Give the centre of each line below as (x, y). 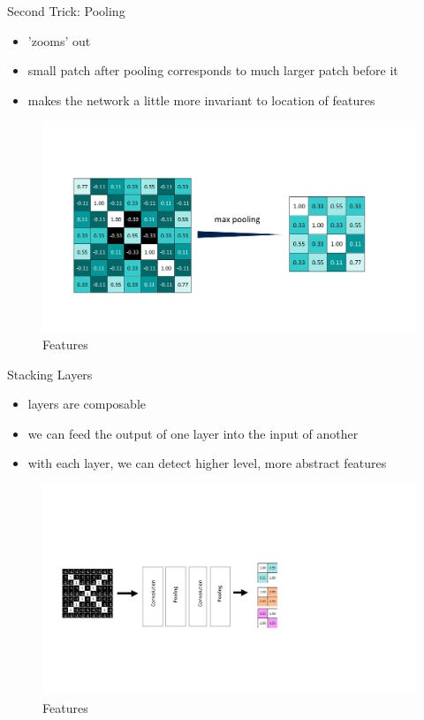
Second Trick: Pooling (66, 11)
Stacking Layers (50, 374)
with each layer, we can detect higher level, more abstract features (207, 463)
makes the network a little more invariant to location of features (201, 100)
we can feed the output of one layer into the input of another (193, 433)
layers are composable (87, 404)
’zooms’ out (59, 40)
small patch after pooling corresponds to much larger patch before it (213, 70)
